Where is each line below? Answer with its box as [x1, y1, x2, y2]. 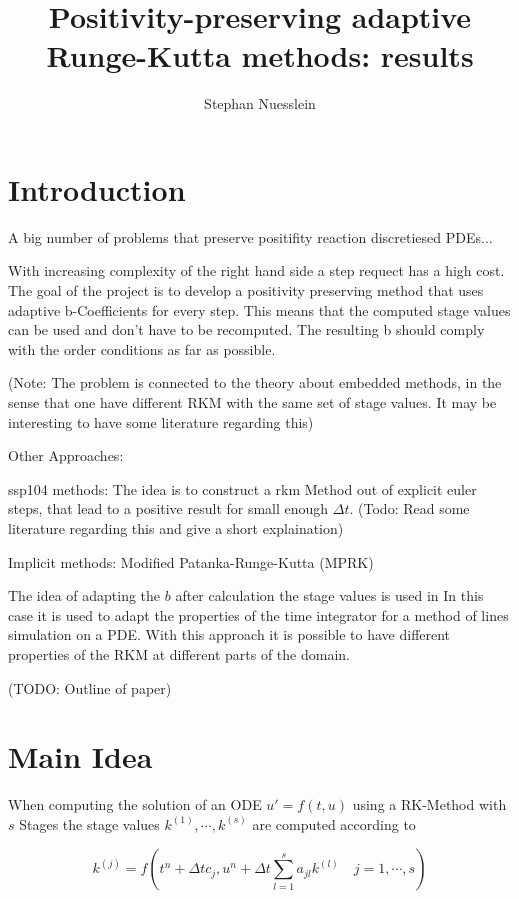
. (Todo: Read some [349, 498, 470, 519]
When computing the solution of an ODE [8, 794, 262, 815]
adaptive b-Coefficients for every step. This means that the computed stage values [8, 299, 511, 320]
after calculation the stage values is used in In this [175, 585, 484, 606]
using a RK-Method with [352, 794, 507, 815]
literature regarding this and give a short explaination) [8, 517, 344, 538]
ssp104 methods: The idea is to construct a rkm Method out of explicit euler [8, 478, 477, 499]
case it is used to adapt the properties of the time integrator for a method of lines [8, 604, 509, 625]
